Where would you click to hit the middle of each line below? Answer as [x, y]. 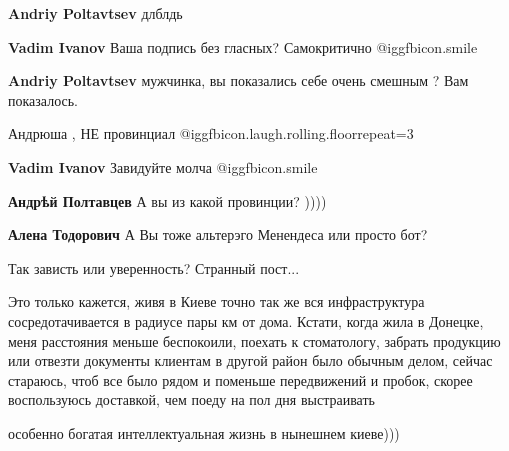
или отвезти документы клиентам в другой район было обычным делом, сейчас [250, 360]
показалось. [43, 99]
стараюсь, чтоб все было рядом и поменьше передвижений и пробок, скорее [240, 379]
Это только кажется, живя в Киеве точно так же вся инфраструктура [216, 301]
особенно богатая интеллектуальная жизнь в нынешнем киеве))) [204, 432]
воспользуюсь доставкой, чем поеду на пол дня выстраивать [191, 399]
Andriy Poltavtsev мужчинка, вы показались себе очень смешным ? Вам [238, 80]
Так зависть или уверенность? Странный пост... [154, 267]
